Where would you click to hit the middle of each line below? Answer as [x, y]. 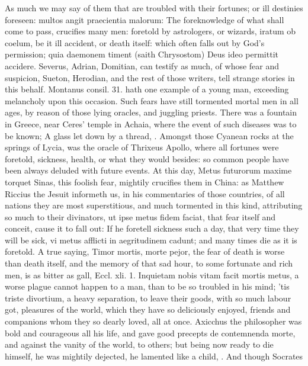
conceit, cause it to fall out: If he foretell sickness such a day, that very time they [152, 228]
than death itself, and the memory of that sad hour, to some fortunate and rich [149, 263]
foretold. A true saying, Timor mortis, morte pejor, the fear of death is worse [145, 251]
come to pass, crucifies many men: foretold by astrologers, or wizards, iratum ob [150, 31]
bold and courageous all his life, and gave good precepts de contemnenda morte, [150, 333]
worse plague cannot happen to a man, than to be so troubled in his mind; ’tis [147, 286]
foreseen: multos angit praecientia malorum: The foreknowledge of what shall [145, 19]
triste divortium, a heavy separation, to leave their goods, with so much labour [148, 298]
